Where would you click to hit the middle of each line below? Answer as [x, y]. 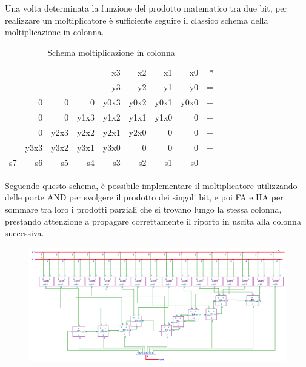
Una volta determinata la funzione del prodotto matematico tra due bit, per [146, 8]
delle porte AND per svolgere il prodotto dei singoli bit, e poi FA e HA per [144, 197]
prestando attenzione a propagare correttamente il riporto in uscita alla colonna [153, 221]
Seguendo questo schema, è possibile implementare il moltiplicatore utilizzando [151, 185]
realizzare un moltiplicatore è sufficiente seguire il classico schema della [137, 20]
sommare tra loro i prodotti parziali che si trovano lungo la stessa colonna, [143, 209]
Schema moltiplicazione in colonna [111, 52]
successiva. [25, 233]
